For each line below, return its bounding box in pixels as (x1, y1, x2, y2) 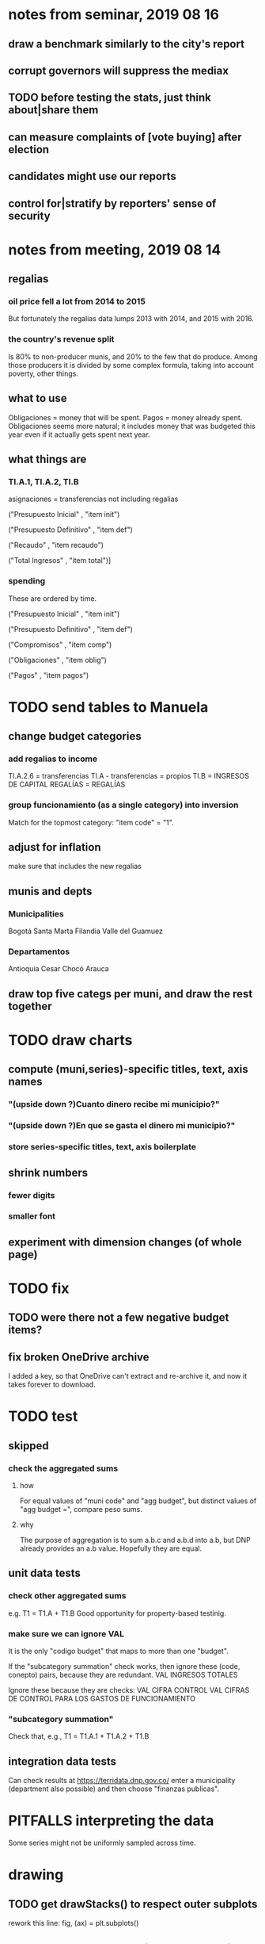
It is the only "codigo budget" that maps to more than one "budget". (8, 1647, 229, 1656)
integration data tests (8, 1755, 117, 1768)
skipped (8, 1439, 49, 1452)
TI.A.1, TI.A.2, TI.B (8, 476, 79, 487)
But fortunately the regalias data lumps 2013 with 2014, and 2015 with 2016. (8, 314, 255, 323)
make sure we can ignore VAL (8, 1628, 125, 1639)
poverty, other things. (8, 369, 79, 378)
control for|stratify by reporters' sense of (8, 197, 217, 210)
